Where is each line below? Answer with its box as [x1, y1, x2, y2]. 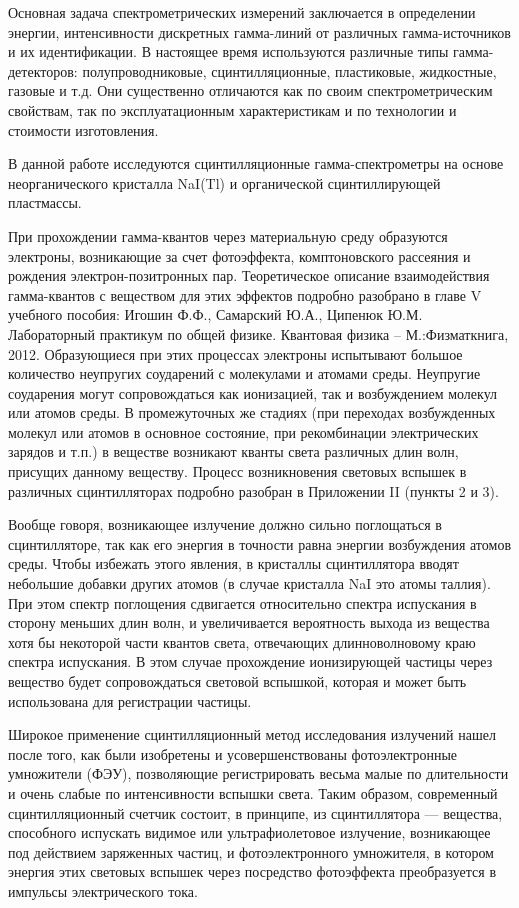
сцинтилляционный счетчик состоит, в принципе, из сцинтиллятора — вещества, [8, 802, 503, 823]
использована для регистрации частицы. [8, 690, 252, 711]
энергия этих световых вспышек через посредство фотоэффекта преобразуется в [8, 861, 497, 882]
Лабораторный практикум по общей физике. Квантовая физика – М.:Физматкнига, [8, 323, 509, 344]
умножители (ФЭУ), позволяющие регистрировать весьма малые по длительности [8, 763, 509, 784]
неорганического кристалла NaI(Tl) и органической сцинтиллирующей [8, 172, 441, 193]
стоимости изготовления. [8, 119, 159, 140]
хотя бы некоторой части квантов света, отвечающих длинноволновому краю [8, 631, 476, 652]
